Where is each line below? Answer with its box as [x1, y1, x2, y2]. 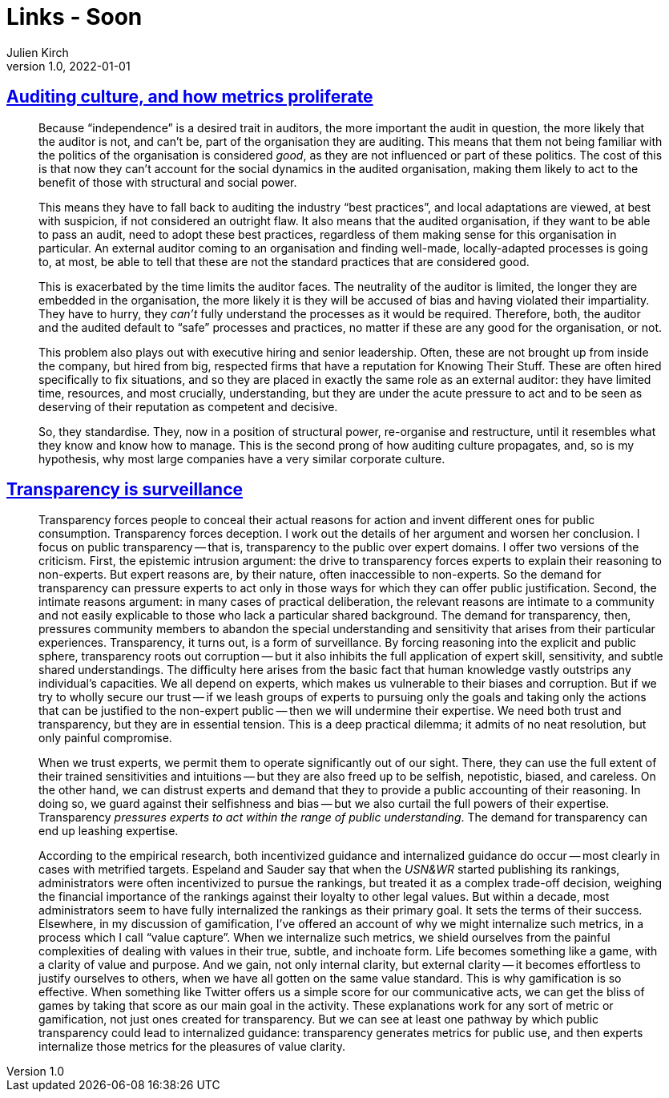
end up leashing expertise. [38, 824, 179, 838]
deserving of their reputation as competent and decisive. [38, 399, 338, 414]
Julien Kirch [6, 45, 69, 59]
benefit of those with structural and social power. [38, 175, 297, 189]
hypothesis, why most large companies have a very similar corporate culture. [38, 451, 445, 466]
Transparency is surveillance [6, 479, 244, 500]
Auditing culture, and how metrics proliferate [6, 87, 373, 107]
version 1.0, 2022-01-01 [6, 59, 131, 73]
